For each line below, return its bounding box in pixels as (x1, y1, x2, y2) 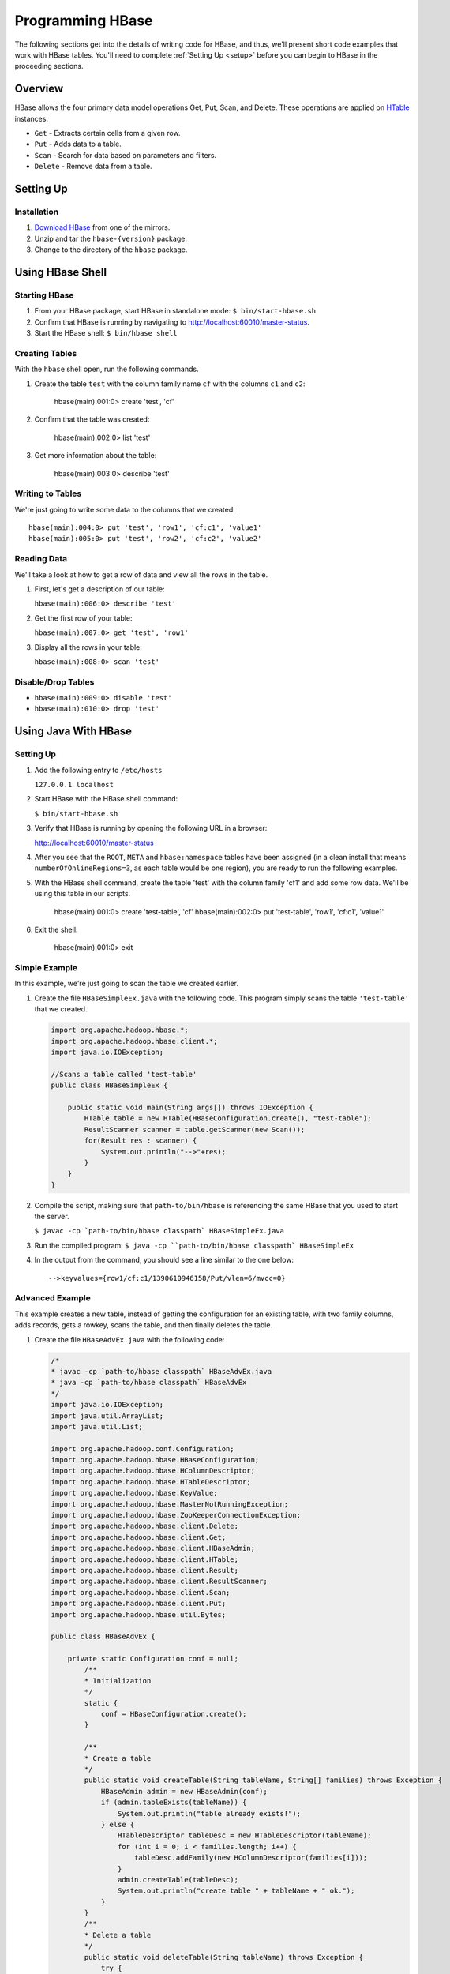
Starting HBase (14, 289, 74, 300)
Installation (14, 206, 59, 217)
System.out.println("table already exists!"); (117, 1809, 302, 1818)
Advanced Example (14, 1293, 91, 1304)
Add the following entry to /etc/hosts (34, 765, 163, 775)
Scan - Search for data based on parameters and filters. (34, 150, 217, 159)
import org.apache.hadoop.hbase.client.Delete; (51, 1522, 238, 1531)
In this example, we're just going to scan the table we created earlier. (14, 979, 239, 989)
